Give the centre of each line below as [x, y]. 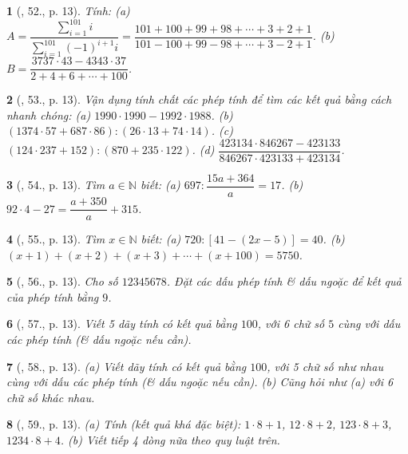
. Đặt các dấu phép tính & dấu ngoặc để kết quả [284, 281]
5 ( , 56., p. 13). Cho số [62, 281]
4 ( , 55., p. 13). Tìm [56, 239]
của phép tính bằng [53, 296]
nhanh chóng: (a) [49, 114]
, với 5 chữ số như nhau [325, 366]
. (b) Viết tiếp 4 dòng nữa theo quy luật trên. [170, 440]
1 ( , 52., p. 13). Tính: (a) [68, 10]
